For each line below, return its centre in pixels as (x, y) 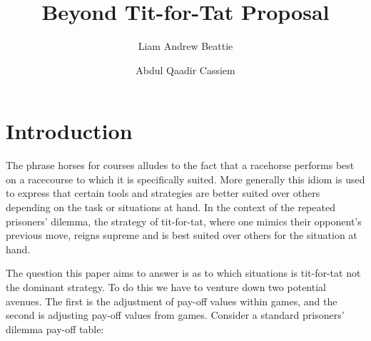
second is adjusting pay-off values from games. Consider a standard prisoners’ (175, 315)
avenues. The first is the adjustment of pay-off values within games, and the (172, 301)
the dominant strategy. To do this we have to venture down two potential (166, 287)
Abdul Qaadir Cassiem (185, 70)
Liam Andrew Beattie (185, 46)
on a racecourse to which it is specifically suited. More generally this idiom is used (185, 179)
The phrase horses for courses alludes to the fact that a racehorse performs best (180, 165)
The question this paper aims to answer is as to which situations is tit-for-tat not (183, 273)
